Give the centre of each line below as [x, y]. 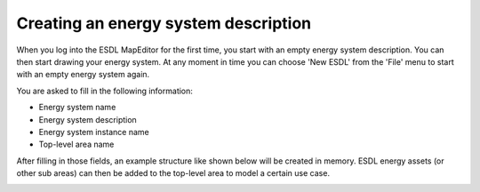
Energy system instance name [94, 132]
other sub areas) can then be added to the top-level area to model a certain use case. [173, 173]
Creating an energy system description [164, 23]
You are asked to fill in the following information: [104, 91]
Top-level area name [76, 144]
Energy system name [77, 108]
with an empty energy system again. [83, 75]
